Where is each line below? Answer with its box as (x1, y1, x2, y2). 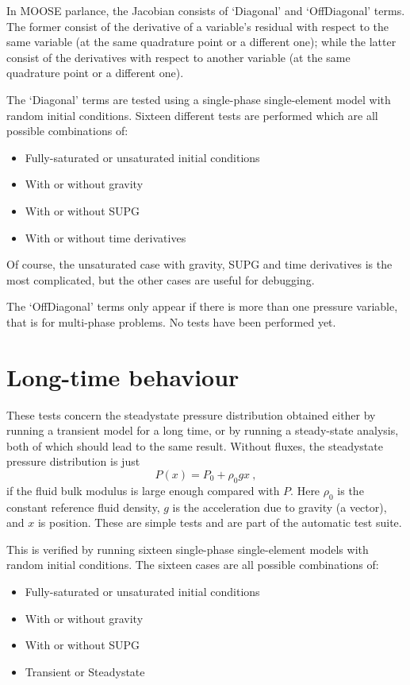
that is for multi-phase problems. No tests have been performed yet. (6, 313, 336, 330)
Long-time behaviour (6, 360, 239, 393)
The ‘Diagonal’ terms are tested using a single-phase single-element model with (6, 91, 391, 107)
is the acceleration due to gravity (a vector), (172, 498, 387, 515)
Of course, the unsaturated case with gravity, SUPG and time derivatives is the (6, 256, 393, 273)
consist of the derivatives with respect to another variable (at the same (6, 48, 351, 65)
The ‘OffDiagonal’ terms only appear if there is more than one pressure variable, (6, 298, 398, 315)
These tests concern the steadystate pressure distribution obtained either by (6, 406, 376, 423)
